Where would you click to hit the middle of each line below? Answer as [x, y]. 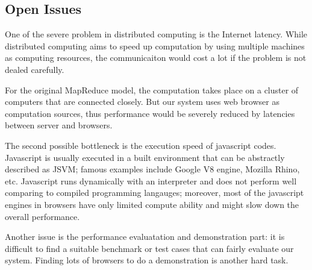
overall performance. [42, 216]
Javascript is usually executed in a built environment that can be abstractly [145, 157]
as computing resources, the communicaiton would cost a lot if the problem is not [156, 58]
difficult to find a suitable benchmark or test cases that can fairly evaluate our [149, 248]
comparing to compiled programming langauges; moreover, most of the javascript [154, 193]
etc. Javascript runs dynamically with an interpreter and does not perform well [151, 181]
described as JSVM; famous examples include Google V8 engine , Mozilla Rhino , [152, 169]
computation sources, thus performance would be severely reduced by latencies [150, 113]
